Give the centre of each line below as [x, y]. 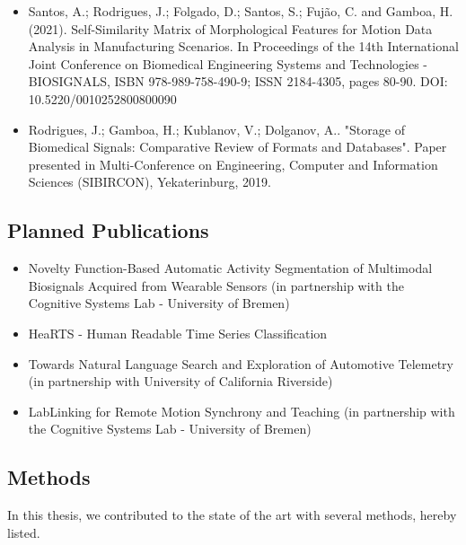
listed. [24, 532]
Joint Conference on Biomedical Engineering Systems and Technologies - [228, 63]
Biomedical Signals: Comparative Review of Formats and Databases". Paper [237, 147]
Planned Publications [108, 230]
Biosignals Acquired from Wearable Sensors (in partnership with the [216, 285]
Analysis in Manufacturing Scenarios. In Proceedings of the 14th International [243, 46]
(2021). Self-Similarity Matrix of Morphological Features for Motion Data [230, 28]
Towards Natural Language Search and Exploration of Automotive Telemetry [241, 363]
